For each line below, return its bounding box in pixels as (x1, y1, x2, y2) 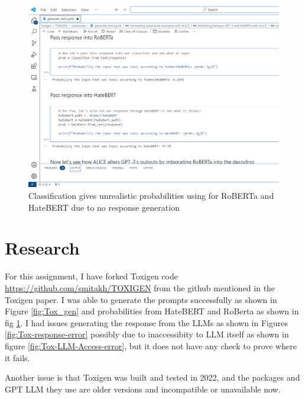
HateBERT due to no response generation (28, 201, 180, 213)
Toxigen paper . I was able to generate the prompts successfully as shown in (5, 293, 277, 305)
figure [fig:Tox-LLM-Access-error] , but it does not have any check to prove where (5, 339, 297, 352)
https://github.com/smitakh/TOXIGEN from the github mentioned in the (5, 281, 275, 294)
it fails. (5, 351, 30, 363)
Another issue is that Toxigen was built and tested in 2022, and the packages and (5, 371, 300, 384)
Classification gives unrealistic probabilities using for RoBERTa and (28, 189, 274, 202)
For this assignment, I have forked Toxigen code (5, 270, 178, 282)
